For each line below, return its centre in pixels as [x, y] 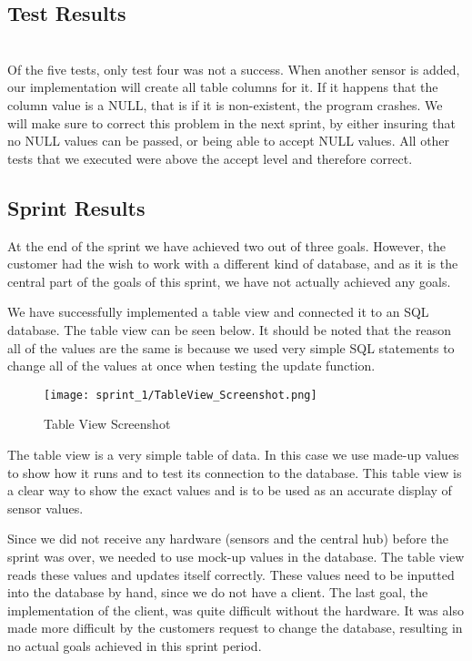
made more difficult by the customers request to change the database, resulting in [235, 628]
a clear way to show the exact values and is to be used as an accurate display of [230, 490]
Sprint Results [76, 207]
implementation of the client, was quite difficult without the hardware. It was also [236, 610]
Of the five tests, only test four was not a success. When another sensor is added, [234, 69]
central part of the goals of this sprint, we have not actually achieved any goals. [229, 281]
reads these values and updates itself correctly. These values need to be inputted [231, 574]
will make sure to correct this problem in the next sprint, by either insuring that [231, 122]
